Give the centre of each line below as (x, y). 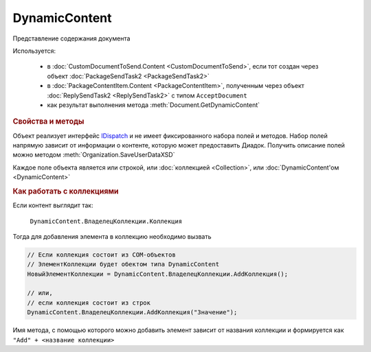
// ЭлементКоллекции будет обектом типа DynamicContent (123, 265)
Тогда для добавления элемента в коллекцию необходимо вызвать (112, 236)
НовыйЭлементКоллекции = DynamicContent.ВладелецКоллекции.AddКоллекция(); (158, 274)
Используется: (34, 51)
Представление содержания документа (71, 38)
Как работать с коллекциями (66, 191)
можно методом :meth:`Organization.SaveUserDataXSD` (94, 155)
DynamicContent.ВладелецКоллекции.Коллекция (106, 221)
